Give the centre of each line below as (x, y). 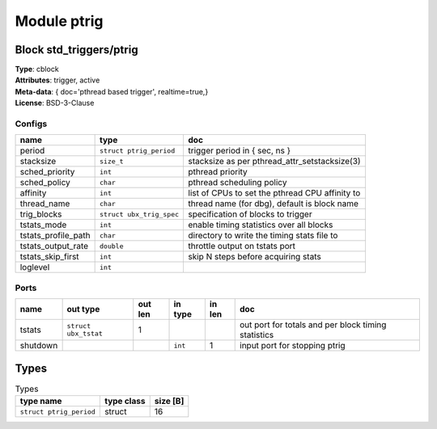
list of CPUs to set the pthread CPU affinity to (274, 193)
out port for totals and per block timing (313, 325)
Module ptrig (59, 21)
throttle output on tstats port (242, 246)
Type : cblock (37, 69)
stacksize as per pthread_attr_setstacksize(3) (274, 162)
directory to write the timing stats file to (263, 236)
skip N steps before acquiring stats (255, 257)
